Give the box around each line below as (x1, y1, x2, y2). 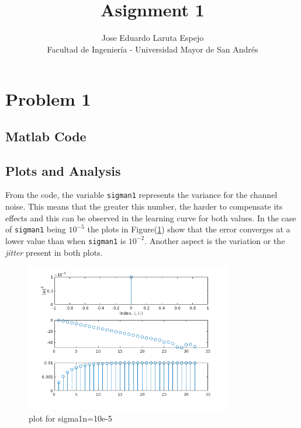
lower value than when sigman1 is (5, 234, 126, 246)
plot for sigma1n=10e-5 (29, 412, 112, 424)
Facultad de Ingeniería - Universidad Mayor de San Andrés (47, 43, 258, 55)
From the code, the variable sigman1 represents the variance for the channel (5, 189, 278, 201)
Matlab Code (5, 127, 87, 145)
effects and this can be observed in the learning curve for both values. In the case (5, 211, 296, 224)
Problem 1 (5, 87, 91, 111)
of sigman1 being (5, 223, 66, 235)
